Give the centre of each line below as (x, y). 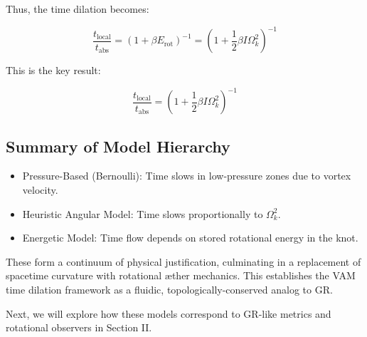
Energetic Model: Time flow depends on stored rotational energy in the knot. (190, 238)
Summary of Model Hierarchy (118, 146)
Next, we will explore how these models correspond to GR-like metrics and (169, 313)
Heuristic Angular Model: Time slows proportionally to (143, 213)
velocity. (40, 189)
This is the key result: (53, 70)
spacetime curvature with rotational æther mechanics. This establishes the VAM (181, 275)
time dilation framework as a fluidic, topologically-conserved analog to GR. (169, 289)
